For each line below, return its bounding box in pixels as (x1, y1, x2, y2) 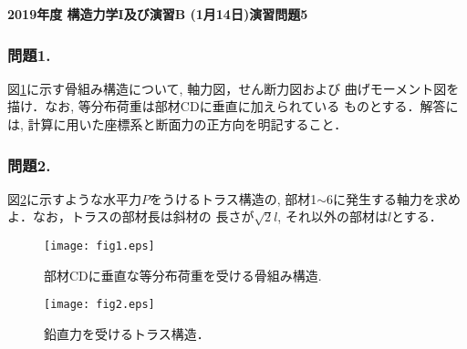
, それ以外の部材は (277, 207, 388, 226)
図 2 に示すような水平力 (7, 189, 141, 208)
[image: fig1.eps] (44, 240, 155, 252)
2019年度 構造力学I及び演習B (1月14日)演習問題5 (7, 5, 308, 23)
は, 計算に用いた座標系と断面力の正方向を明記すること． (7, 115, 348, 133)
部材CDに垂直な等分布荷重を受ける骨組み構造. (44, 265, 322, 284)
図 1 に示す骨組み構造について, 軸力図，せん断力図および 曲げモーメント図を (7, 78, 460, 98)
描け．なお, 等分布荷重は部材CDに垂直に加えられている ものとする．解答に (7, 97, 459, 116)
